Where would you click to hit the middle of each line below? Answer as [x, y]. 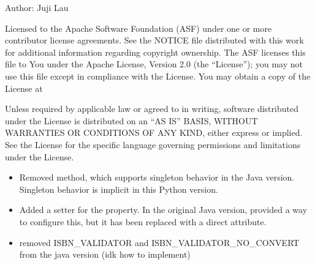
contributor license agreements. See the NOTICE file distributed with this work [154, 40]
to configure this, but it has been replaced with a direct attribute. [143, 221]
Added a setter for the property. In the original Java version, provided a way [163, 210]
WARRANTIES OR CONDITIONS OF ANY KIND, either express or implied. [154, 132]
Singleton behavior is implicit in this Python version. [119, 189]
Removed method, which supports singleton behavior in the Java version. [157, 177]
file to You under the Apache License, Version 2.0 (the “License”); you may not [154, 64]
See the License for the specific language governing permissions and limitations [153, 144]
